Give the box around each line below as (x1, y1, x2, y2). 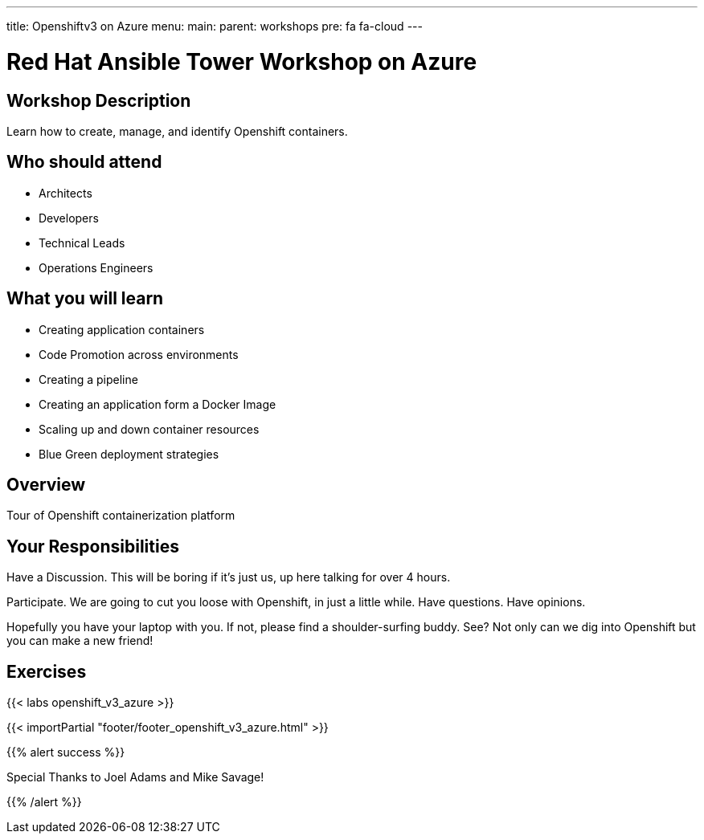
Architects (39, 186, 92, 200)
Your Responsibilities (6, 536, 179, 557)
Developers (39, 210, 99, 225)
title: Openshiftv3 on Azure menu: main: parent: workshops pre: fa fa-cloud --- (6, 19, 423, 33)
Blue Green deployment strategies (39, 447, 219, 461)
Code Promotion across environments (39, 347, 239, 361)
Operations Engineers (39, 260, 153, 275)
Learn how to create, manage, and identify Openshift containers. (6, 124, 348, 138)
